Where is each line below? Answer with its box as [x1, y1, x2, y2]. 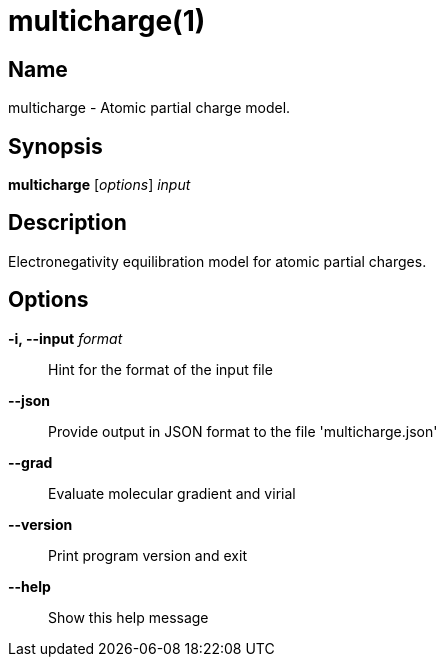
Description [8, 210, 127, 236]
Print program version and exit [48, 546, 247, 564]
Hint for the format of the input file [48, 360, 273, 378]
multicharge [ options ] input [8, 176, 191, 194]
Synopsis [8, 133, 103, 159]
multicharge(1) [8, 4, 206, 38]
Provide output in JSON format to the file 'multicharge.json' [48, 422, 438, 440]
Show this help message [48, 608, 209, 626]
